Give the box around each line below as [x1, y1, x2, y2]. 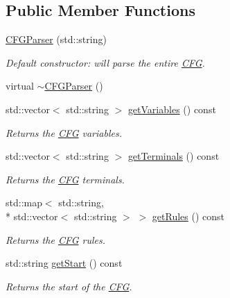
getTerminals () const [127, 149, 220, 163]
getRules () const [152, 208, 225, 223]
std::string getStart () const [6, 256, 123, 270]
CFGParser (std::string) [6, 32, 107, 47]
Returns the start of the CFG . [6, 279, 132, 293]
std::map [6, 195, 42, 210]
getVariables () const [127, 101, 216, 116]
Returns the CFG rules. [6, 232, 106, 247]
